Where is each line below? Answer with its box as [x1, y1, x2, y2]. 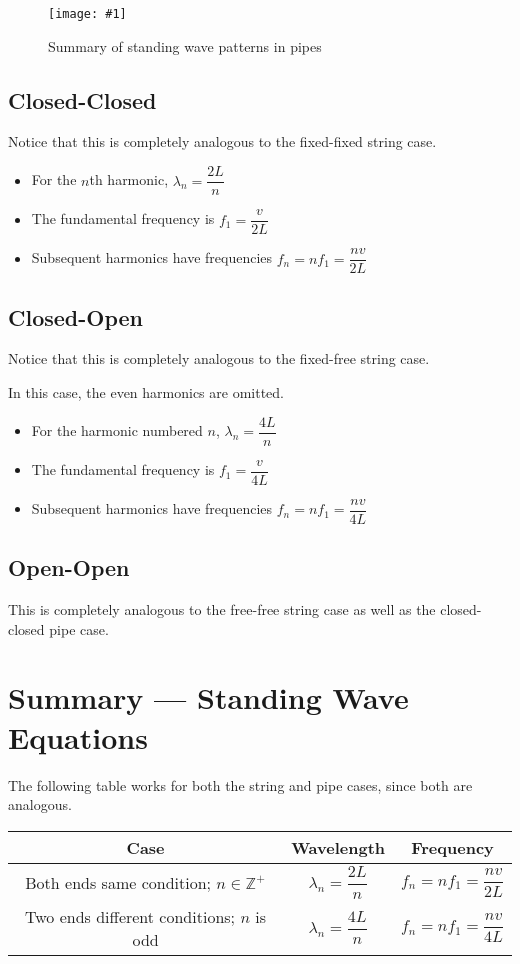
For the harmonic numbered [31, 420, 203, 441]
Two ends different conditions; [25, 904, 236, 928]
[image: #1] [48, 7, 127, 21]
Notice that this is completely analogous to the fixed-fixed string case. [8, 131, 437, 152]
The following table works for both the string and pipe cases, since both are [8, 774, 473, 795]
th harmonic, [89, 169, 169, 190]
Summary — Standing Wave [8, 677, 409, 718]
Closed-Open [8, 301, 144, 332]
